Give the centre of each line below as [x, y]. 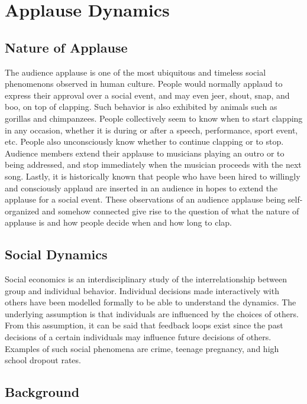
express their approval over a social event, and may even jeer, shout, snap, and [147, 95]
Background [42, 392]
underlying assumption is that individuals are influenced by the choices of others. [152, 313]
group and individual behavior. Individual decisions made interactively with [142, 290]
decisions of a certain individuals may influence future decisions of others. [138, 337]
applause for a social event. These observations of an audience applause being [145, 199]
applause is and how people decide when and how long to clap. [118, 222]
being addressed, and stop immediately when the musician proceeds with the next [153, 164]
